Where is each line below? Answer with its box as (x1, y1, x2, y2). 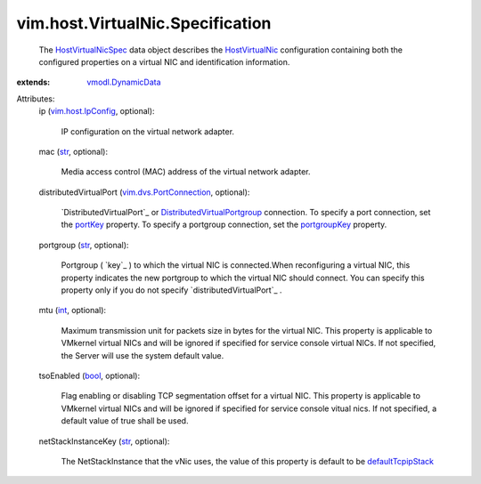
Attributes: (16, 93, 55, 104)
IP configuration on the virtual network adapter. (61, 125, 235, 137)
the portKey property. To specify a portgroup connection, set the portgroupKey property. (61, 219, 387, 230)
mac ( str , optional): (38, 146, 109, 157)
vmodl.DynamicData (86, 77, 161, 88)
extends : (16, 77, 51, 88)
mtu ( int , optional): (38, 305, 107, 316)
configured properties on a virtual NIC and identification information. (38, 56, 290, 67)
